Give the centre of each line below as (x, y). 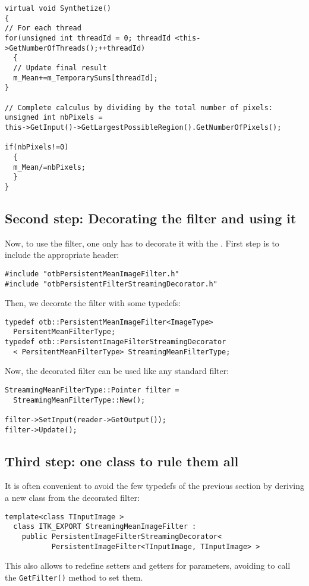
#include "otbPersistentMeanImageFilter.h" (92, 274)
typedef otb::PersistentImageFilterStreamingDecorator (116, 342)
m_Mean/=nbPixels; (50, 167)
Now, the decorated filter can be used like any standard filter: (117, 371)
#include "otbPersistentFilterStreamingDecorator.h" (111, 284)
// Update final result (60, 68)
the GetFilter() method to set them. (74, 577)
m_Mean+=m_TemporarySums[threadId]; (86, 78)
